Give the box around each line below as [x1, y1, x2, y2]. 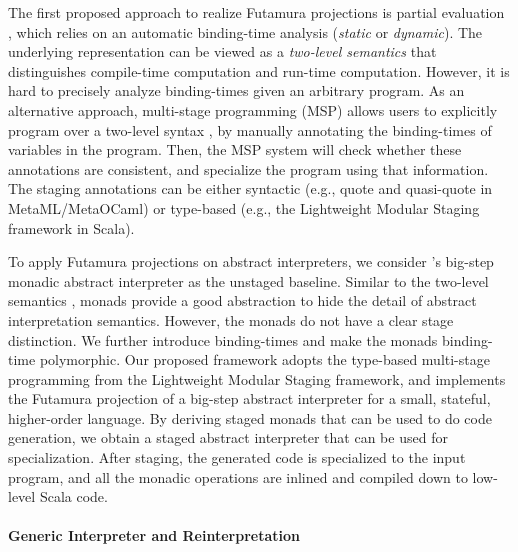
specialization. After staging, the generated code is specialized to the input [8, 447, 466, 468]
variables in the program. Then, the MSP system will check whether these [8, 139, 462, 160]
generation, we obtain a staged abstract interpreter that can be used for [8, 427, 448, 448]
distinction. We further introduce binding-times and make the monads [8, 329, 438, 350]
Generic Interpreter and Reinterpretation [8, 525, 300, 546]
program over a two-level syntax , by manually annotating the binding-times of [8, 119, 492, 140]
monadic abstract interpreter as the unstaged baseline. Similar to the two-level [8, 270, 489, 291]
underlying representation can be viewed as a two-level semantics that [8, 41, 437, 62]
